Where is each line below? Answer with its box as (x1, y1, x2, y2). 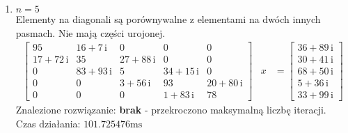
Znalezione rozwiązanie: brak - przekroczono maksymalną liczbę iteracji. (15, 102, 326, 117)
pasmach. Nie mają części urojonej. (15, 25, 166, 40)
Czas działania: (15, 116, 81, 130)
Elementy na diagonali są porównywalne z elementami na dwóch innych (15, 12, 321, 26)
